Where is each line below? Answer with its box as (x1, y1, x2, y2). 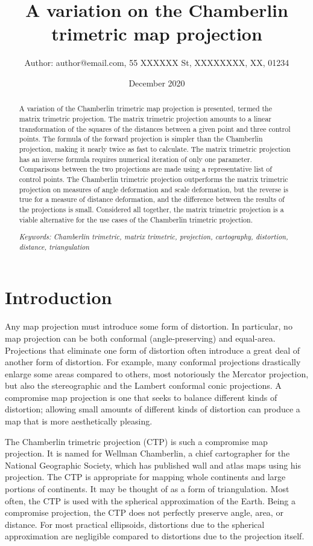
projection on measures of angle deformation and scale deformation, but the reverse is (19, 184, 288, 194)
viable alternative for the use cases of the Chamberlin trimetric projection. (19, 214, 253, 224)
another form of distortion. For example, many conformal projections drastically (5, 356, 301, 368)
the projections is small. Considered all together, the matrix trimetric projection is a (19, 204, 284, 214)
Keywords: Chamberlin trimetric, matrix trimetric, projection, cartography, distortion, (19, 232, 288, 242)
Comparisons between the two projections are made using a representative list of (19, 164, 272, 174)
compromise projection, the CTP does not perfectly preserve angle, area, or (5, 506, 283, 519)
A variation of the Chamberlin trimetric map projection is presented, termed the (19, 103, 272, 114)
